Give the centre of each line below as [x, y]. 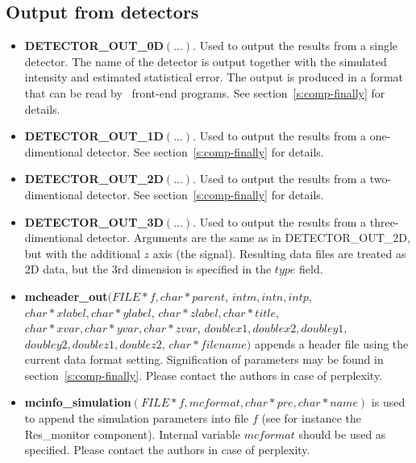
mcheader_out [66, 296]
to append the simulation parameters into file [137, 418]
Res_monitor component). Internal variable [132, 434]
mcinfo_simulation [78, 402]
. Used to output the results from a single [295, 46]
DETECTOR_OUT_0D [94, 46]
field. [311, 269]
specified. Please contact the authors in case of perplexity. [167, 450]
